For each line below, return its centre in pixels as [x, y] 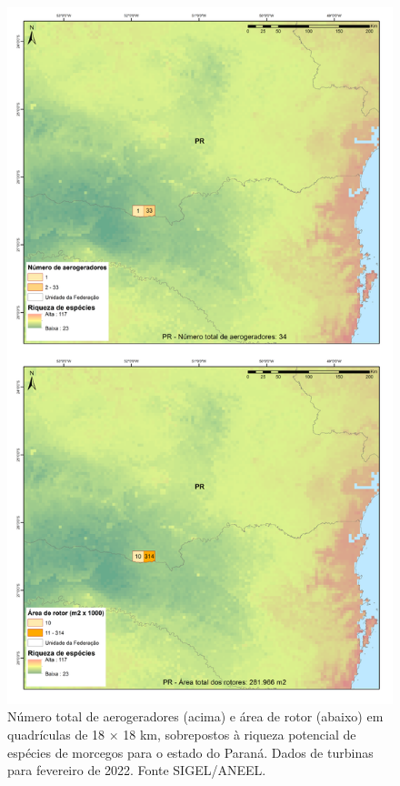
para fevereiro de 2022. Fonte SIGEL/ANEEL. [137, 770]
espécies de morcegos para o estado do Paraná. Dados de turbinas [190, 752]
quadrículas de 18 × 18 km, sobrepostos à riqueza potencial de [182, 734]
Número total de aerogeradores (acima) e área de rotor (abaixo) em [195, 716]
